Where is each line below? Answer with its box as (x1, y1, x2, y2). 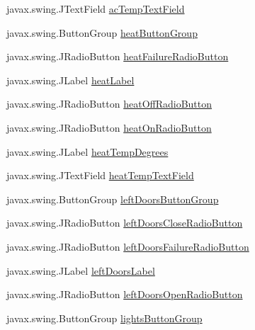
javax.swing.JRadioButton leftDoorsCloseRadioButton (6, 215, 243, 230)
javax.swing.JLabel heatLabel (6, 72, 135, 87)
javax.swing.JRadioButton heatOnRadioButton (6, 120, 212, 135)
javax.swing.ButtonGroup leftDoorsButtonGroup (6, 191, 219, 206)
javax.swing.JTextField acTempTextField (6, 1, 185, 16)
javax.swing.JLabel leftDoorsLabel (6, 263, 155, 278)
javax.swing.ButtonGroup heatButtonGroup (6, 25, 198, 40)
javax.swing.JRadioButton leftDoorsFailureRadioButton (6, 239, 249, 254)
